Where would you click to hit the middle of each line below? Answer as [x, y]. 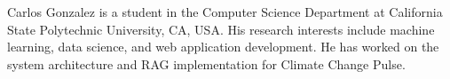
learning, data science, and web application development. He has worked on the [223, 47]
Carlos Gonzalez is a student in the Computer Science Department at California [225, 12]
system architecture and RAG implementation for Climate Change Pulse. [206, 63]
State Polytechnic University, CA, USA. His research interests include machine [221, 29]
